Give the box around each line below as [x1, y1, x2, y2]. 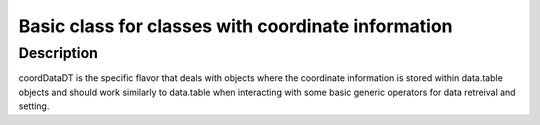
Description [18, 44, 99, 62]
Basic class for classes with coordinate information [18, 15, 454, 37]
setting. [18, 100, 50, 112]
